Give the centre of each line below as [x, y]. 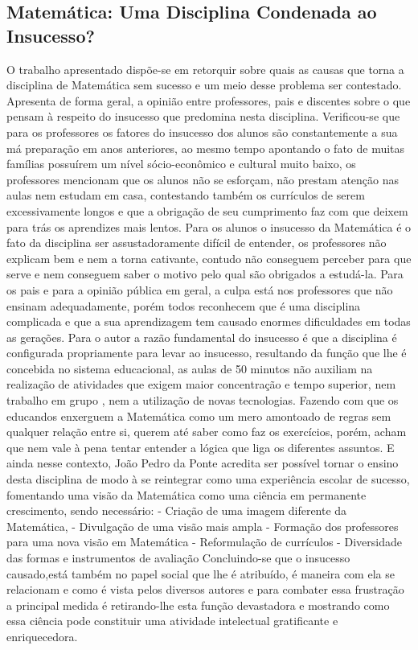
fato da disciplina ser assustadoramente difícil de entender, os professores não [197, 243]
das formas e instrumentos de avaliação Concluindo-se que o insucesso [178, 557]
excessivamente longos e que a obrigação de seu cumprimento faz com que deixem [207, 210]
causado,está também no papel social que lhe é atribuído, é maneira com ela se [201, 573]
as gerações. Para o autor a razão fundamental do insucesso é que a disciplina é [202, 337]
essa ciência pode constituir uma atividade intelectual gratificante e [172, 621]
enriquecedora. [42, 636]
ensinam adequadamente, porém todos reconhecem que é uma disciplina [184, 305]
